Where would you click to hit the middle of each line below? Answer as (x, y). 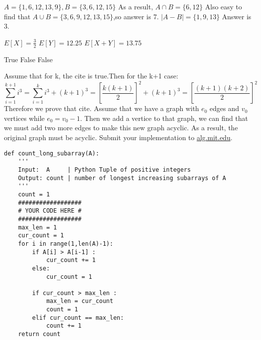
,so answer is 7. (136, 16)
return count (39, 334)
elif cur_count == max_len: (78, 318)
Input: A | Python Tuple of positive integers (104, 170)
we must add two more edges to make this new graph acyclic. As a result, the (121, 128)
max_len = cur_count (80, 301)
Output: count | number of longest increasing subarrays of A (122, 178)
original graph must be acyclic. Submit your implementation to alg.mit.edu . (118, 137)
